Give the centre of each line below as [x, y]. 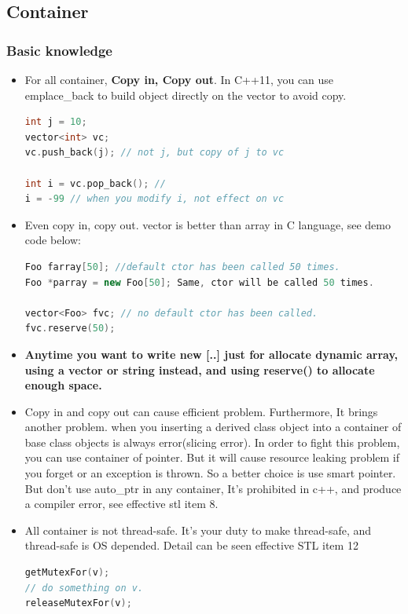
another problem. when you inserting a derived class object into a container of [213, 427]
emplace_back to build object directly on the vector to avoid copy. [186, 95]
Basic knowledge [59, 50]
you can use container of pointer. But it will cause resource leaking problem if [212, 457]
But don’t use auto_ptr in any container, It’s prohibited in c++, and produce [213, 488]
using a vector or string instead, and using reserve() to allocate [200, 369]
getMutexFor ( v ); [67, 573]
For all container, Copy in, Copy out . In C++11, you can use [179, 79]
